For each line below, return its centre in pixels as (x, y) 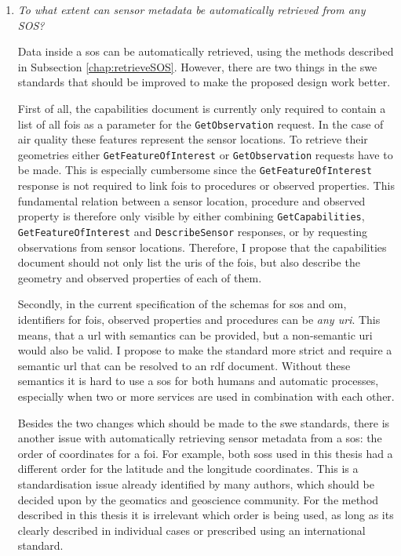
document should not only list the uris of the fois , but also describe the (189, 262)
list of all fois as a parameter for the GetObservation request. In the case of (200, 124)
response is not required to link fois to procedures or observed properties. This (206, 185)
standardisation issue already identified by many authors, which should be (196, 483)
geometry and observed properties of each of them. (140, 277)
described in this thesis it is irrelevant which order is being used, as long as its (206, 515)
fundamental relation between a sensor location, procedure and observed (191, 200)
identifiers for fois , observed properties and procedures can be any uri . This (199, 319)
